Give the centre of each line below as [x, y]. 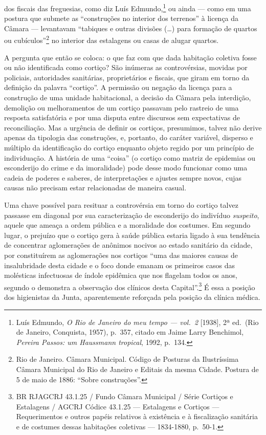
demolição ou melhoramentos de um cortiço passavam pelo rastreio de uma [121, 107]
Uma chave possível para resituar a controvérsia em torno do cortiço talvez [121, 205]
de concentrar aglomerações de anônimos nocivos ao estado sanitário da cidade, [128, 245]
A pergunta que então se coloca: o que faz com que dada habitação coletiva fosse [130, 57]
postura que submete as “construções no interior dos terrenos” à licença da [121, 18]
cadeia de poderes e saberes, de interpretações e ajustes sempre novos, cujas [123, 177]
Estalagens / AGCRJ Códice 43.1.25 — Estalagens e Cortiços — [118, 406]
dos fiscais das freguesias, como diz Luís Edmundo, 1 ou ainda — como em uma [128, 7]
